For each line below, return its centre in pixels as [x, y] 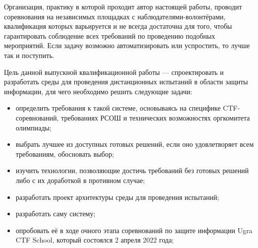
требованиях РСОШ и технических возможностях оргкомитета [155, 117]
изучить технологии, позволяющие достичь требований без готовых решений [132, 170]
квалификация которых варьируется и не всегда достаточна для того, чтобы [118, 26]
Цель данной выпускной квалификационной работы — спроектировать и [114, 72]
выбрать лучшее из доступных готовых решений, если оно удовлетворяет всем [135, 144]
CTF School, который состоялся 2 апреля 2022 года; [95, 240]
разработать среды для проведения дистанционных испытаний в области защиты [126, 82]
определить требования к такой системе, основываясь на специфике [118, 108]
